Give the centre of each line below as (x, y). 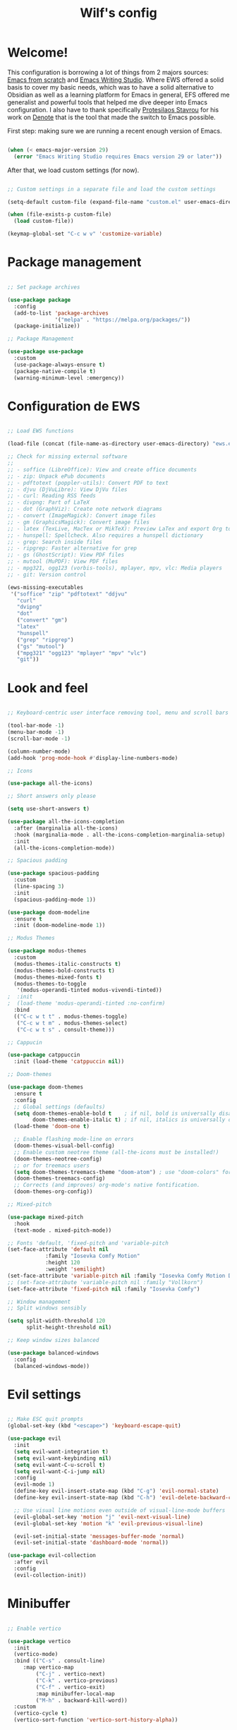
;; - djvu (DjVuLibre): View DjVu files (68, 489)
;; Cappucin (25, 1042)
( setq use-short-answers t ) (49, 809)
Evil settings (44, 1394)
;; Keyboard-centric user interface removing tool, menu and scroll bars (118, 713)
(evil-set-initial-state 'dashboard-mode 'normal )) (91, 1543)
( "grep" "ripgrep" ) (45, 640)
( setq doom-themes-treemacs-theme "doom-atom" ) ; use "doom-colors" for (123, 1172)
